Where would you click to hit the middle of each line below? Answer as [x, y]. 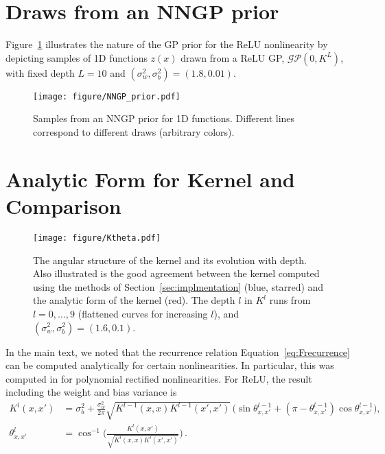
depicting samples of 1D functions [77, 57]
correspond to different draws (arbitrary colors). [134, 131]
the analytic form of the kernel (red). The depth [134, 300]
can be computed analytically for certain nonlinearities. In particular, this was [170, 365]
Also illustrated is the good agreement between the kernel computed [176, 273]
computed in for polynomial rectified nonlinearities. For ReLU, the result [159, 378]
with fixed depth [40, 72]
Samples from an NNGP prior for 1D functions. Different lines [164, 118]
